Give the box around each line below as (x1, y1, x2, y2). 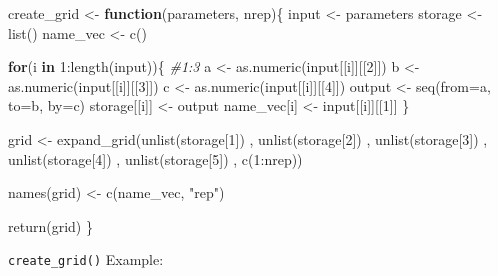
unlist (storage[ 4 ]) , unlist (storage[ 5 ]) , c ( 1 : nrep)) (8, 148, 303, 169)
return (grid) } (8, 215, 93, 236)
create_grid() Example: (8, 249, 164, 270)
